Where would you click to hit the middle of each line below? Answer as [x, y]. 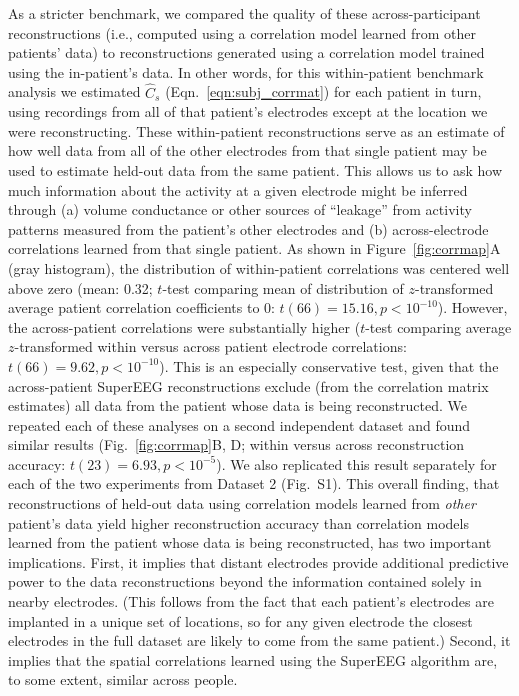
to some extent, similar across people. [123, 679]
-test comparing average [438, 326]
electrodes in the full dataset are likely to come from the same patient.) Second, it [259, 640]
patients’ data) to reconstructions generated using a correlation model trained [246, 52]
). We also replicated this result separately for [356, 463]
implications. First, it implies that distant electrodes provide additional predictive [258, 561]
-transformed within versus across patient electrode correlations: [210, 346]
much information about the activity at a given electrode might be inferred [238, 189]
